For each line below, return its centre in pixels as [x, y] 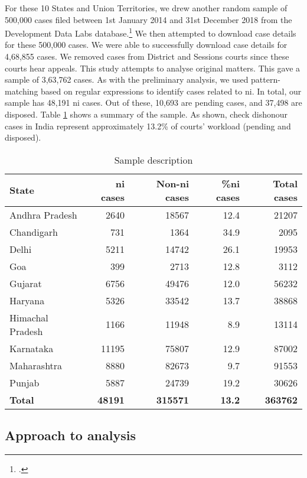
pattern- [266, 79]
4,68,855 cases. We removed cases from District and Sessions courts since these [147, 56]
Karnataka [32, 348]
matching [22, 91]
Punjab [25, 382]
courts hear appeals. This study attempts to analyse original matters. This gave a [153, 68]
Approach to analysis [70, 435]
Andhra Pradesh [43, 214]
